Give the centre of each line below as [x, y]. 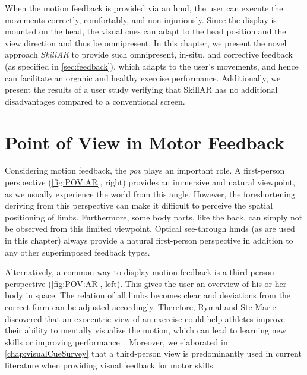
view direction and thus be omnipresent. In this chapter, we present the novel [146, 42]
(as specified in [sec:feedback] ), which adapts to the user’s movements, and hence [152, 66]
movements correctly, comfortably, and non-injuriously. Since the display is [141, 19]
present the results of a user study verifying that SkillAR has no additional [141, 89]
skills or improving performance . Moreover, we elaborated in [116, 341]
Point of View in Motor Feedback [145, 142]
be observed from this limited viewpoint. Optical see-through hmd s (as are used [150, 229]
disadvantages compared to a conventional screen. [95, 101]
